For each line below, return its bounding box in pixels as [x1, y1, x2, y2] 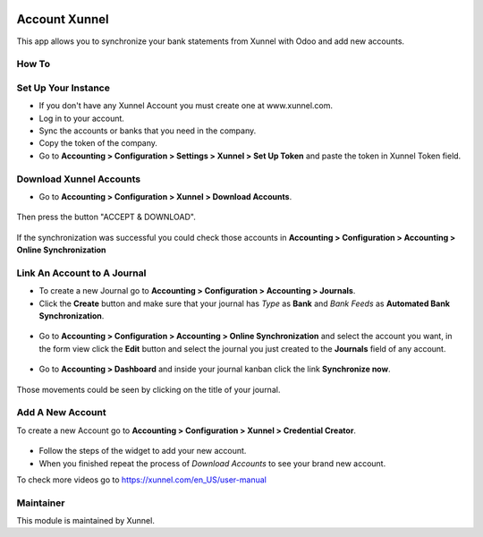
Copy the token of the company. [38, 138, 158, 149]
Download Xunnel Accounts [16, 173, 141, 185]
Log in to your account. [38, 113, 125, 124]
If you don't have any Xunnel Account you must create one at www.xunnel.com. [38, 100, 334, 111]
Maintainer [16, 497, 65, 509]
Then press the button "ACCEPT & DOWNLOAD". [16, 211, 197, 223]
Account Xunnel [16, 12, 109, 27]
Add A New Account [16, 406, 106, 419]
